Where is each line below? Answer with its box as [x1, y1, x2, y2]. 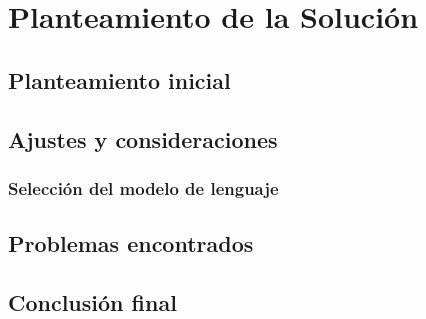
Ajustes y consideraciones [8, 123, 278, 154]
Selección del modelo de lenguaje [8, 175, 279, 200]
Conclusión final [8, 286, 177, 317]
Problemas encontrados [8, 228, 254, 259]
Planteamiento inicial [8, 64, 231, 95]
